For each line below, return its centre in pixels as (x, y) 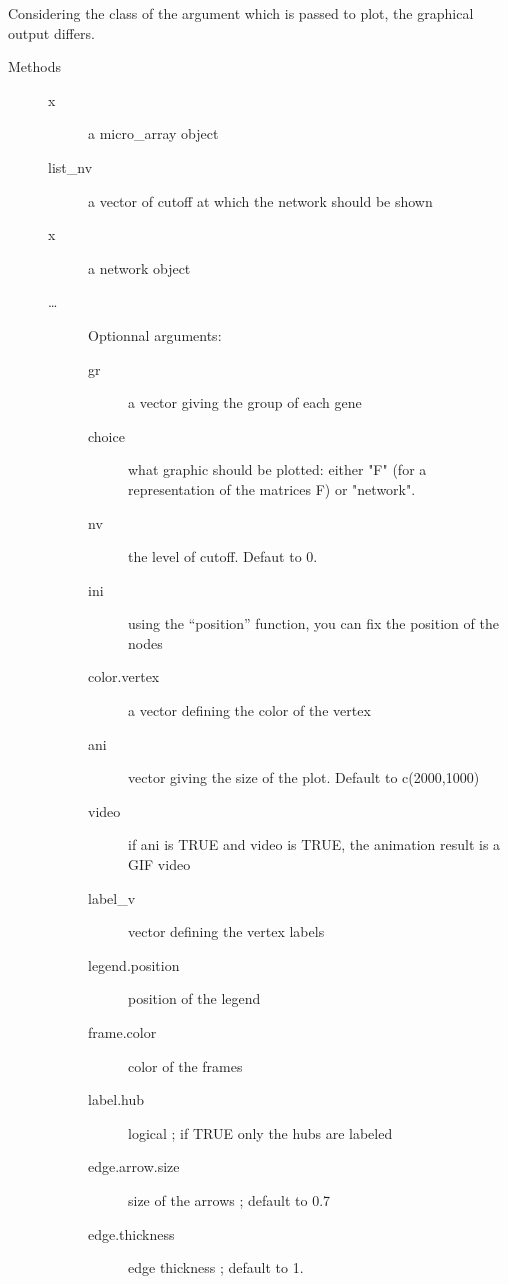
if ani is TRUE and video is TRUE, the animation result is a (314, 844)
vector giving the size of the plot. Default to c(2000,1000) (304, 777)
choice (106, 435)
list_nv (70, 166)
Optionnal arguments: (155, 334)
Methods (34, 66)
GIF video (159, 864)
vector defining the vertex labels (226, 931)
